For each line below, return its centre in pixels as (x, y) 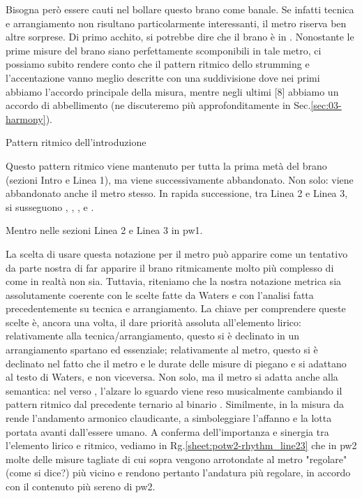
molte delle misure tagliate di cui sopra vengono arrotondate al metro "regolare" (176, 459)
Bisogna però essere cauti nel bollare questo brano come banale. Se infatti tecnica (180, 9)
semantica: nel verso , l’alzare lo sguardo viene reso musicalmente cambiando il (174, 390)
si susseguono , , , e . (50, 206)
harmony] (26, 118)
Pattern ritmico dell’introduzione (76, 142)
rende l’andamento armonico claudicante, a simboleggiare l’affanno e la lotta (169, 418)
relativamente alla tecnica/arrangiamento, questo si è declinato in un (153, 336)
